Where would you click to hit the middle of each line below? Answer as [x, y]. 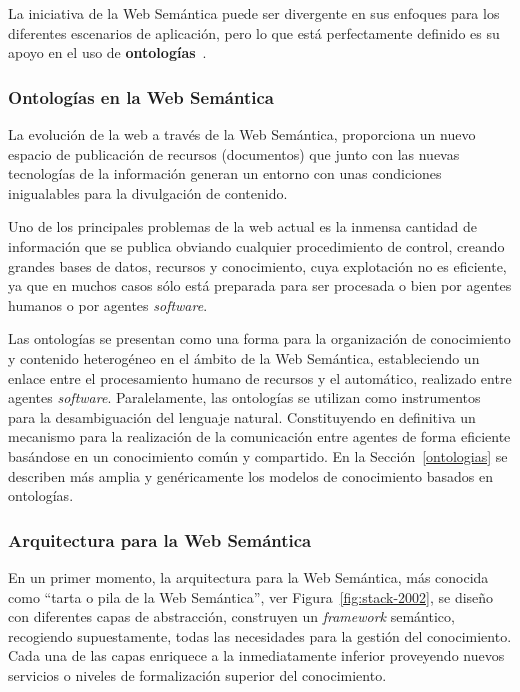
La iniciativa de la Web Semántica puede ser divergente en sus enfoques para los [254, 13]
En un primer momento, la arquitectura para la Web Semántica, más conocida [248, 576]
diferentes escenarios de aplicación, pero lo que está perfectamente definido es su [254, 32]
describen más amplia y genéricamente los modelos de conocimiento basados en [251, 475]
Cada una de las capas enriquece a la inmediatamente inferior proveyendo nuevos [256, 655]
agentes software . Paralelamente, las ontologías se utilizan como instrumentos [244, 397]
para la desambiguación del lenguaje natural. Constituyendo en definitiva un [242, 416]
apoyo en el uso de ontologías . [107, 52]
